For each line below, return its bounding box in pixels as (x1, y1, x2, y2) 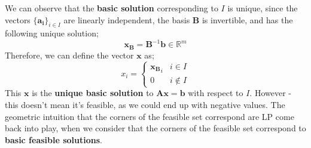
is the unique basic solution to (32, 87, 154, 99)
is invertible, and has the (202, 13, 293, 26)
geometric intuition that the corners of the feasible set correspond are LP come (5, 110, 294, 122)
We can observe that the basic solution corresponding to (5, 2, 218, 14)
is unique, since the (227, 2, 298, 14)
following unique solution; (5, 27, 99, 39)
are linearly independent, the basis (63, 13, 190, 26)
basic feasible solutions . (5, 133, 103, 146)
